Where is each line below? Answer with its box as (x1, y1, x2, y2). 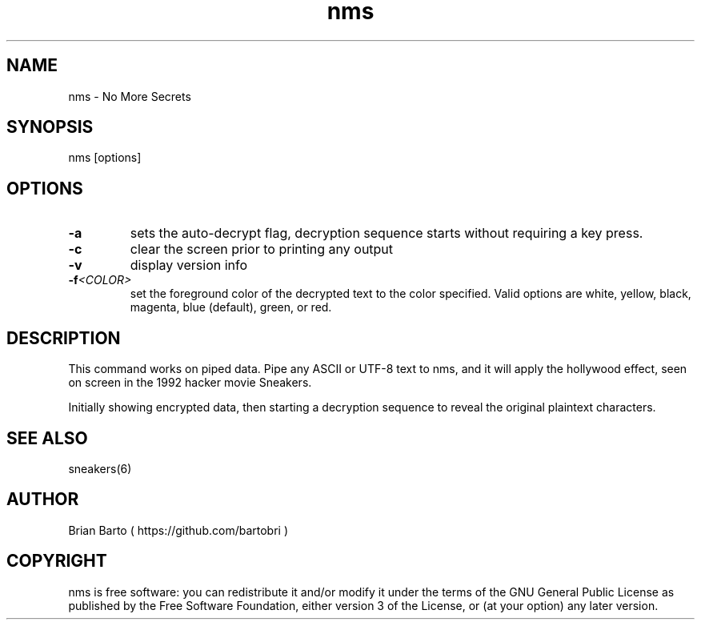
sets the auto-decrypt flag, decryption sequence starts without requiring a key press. (130, 225, 643, 242)
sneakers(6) (68, 461, 132, 476)
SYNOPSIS (6, 117, 94, 138)
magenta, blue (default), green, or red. (130, 300, 332, 315)
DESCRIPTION (6, 327, 121, 348)
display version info (130, 257, 248, 274)
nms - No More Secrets (68, 89, 191, 103)
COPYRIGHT (6, 551, 107, 572)
